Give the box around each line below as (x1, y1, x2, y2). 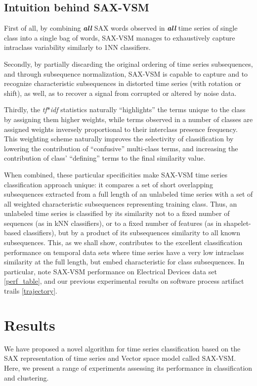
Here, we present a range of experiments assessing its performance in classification (4, 362, 253, 373)
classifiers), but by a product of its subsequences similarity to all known (23, 227, 240, 238)
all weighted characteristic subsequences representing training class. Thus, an (4, 198, 237, 209)
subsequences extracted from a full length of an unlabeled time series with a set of (4, 189, 253, 199)
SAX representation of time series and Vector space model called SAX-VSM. (4, 353, 236, 363)
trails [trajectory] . (4, 286, 57, 296)
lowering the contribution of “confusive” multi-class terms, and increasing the (4, 143, 238, 153)
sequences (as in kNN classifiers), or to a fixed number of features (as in (4, 217, 222, 228)
